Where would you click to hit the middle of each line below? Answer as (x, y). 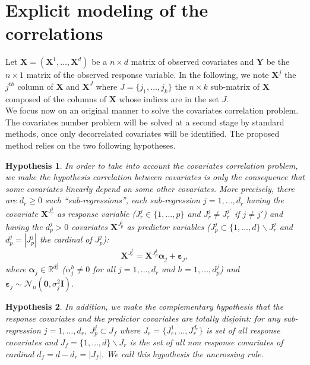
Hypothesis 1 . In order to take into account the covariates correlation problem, (152, 165)
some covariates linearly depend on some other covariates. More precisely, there (150, 188)
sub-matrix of (235, 86)
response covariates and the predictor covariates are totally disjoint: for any (143, 318)
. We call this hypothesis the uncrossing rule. (182, 353)
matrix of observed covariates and (192, 62)
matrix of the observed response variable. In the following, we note (148, 75)
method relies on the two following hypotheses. (91, 145)
